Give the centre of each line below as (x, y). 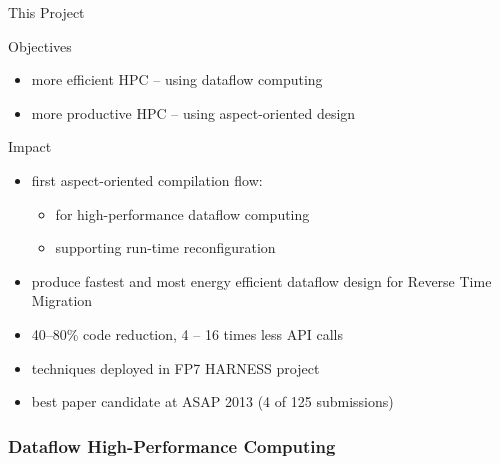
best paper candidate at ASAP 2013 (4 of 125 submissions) (212, 401)
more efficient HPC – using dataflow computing (177, 79)
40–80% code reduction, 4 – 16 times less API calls (187, 333)
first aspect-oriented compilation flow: (147, 179)
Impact (30, 146)
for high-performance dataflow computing (182, 213)
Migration (62, 300)
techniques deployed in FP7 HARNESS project (175, 367)
